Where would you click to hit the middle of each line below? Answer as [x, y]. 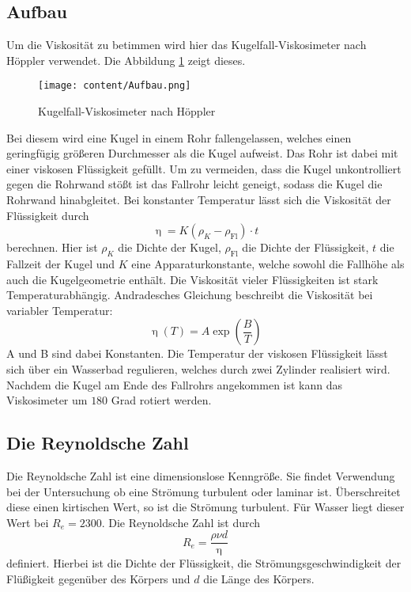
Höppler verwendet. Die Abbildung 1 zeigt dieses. [126, 60]
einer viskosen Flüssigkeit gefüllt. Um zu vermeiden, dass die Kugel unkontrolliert [204, 168]
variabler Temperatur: [60, 310]
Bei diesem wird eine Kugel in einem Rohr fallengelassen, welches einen [179, 137]
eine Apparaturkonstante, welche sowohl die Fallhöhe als [268, 264]
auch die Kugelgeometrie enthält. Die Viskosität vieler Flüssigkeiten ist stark [192, 279]
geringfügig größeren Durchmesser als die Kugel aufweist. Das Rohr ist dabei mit [202, 153]
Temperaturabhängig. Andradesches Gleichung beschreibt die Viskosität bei [190, 295]
